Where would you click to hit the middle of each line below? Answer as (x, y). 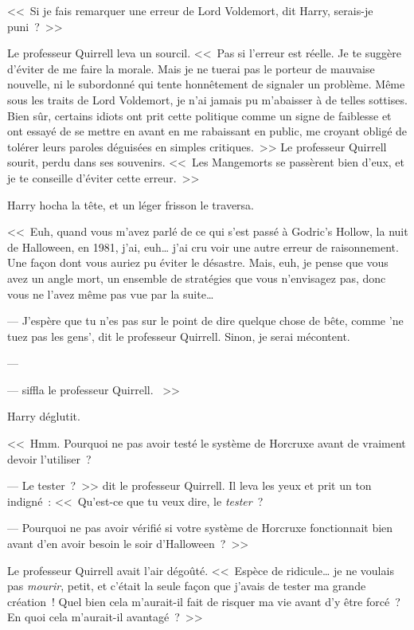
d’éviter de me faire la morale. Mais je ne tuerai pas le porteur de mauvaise (191, 68)
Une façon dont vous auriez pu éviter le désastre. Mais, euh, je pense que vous (198, 262)
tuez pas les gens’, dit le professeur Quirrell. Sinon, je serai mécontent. (179, 336)
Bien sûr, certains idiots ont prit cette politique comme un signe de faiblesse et (199, 115)
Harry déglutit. (44, 416)
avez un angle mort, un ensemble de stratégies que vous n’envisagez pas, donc (197, 278)
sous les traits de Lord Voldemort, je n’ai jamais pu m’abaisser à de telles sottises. (207, 99)
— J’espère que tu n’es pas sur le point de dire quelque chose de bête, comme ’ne (205, 321)
